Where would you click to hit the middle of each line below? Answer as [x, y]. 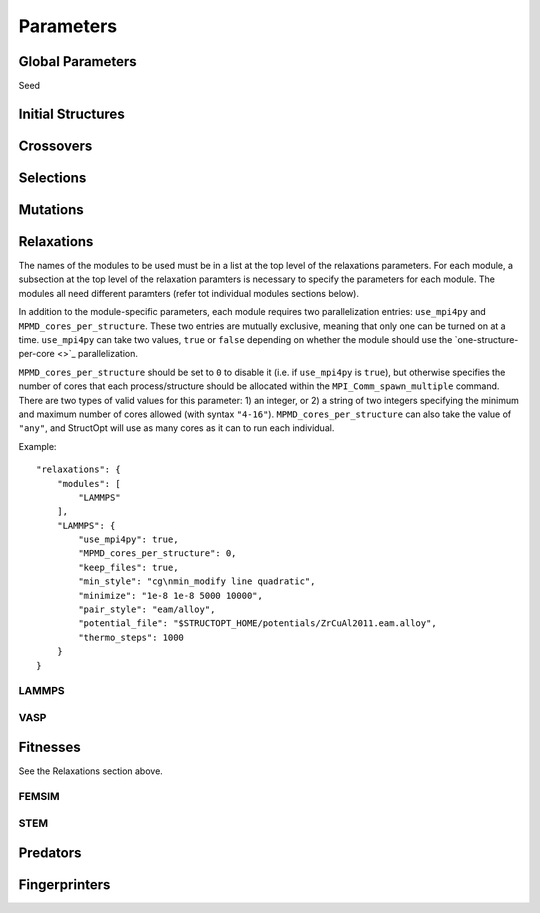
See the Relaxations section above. [91, 771]
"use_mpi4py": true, [128, 539]
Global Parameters [77, 61]
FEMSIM [39, 797]
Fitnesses [50, 746]
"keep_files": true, [128, 567]
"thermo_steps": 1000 [131, 637]
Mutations [51, 209]
